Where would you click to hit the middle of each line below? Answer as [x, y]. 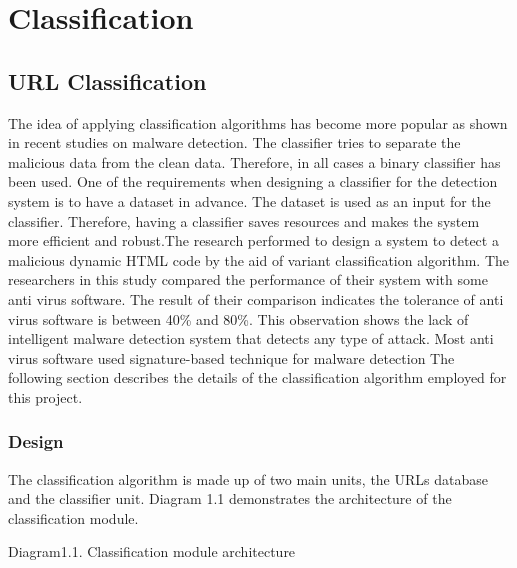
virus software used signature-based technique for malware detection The [231, 357]
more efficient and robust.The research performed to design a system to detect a [253, 240]
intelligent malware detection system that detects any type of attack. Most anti [251, 338]
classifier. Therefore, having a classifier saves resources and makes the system [244, 220]
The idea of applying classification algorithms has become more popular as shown [258, 122]
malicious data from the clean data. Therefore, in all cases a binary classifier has [254, 161]
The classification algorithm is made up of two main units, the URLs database [248, 478]
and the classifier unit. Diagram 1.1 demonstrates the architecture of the [230, 498]
